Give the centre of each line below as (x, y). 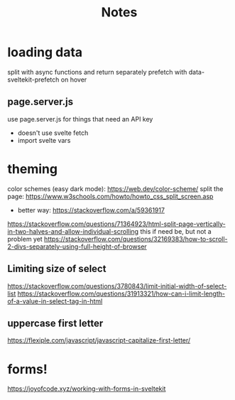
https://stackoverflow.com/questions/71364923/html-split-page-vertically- (116, 224)
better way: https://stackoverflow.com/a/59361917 (91, 210)
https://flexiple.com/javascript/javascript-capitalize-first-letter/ (99, 340)
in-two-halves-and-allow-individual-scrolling (73, 231)
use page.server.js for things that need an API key (80, 119)
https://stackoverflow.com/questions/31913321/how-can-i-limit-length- (121, 293)
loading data (45, 52)
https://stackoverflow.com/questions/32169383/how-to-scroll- (136, 239)
